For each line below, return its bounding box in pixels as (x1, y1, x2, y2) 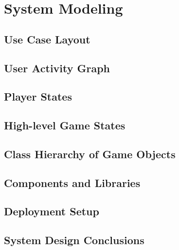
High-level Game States (4, 118, 125, 133)
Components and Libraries (4, 175, 141, 190)
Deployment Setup (4, 204, 99, 219)
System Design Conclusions (4, 232, 144, 248)
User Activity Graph (4, 60, 110, 75)
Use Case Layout (4, 31, 90, 46)
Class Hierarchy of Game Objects (4, 146, 176, 161)
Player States (4, 89, 72, 104)
